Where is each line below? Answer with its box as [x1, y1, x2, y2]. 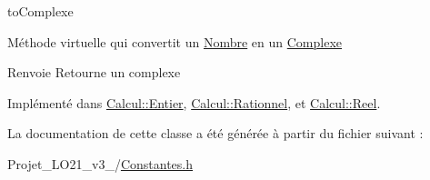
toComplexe [7, 2, 74, 20]
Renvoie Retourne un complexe [7, 63, 181, 82]
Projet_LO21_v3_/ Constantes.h [7, 154, 194, 173]
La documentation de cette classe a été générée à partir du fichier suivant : [7, 124, 424, 143]
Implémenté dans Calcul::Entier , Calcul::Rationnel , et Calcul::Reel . [7, 93, 381, 112]
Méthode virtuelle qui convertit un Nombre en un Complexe [7, 32, 343, 51]
